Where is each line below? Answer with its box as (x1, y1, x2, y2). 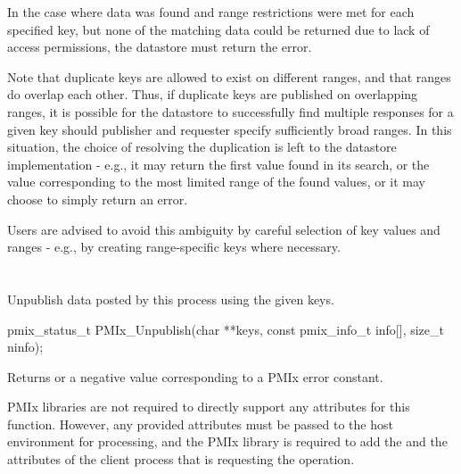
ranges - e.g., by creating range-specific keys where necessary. (7, 237, 341, 256)
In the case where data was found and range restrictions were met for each (7, 3, 415, 21)
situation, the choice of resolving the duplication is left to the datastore (7, 137, 397, 156)
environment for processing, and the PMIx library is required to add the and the (7, 432, 448, 451)
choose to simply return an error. (7, 189, 188, 208)
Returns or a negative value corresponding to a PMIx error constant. (7, 367, 383, 386)
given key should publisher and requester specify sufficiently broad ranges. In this (7, 120, 452, 138)
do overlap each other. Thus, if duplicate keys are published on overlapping (7, 85, 418, 104)
